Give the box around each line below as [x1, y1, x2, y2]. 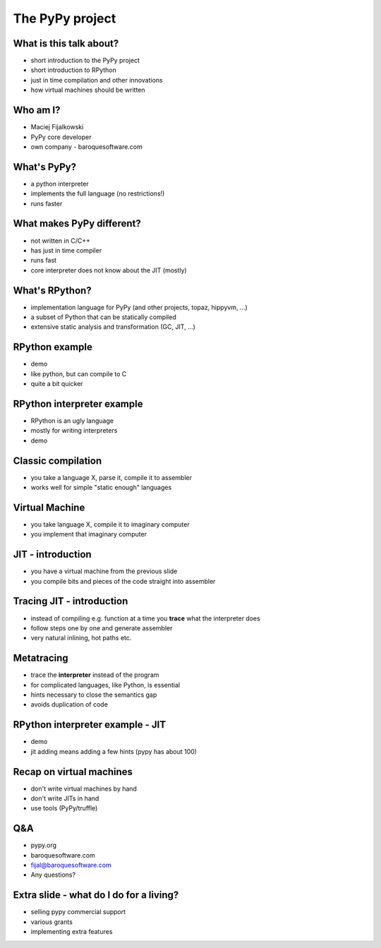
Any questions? [30, 870, 76, 879]
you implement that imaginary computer [30, 530, 147, 539]
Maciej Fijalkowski [30, 123, 84, 131]
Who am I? [13, 104, 61, 116]
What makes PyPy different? [13, 217, 141, 229]
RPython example [13, 341, 93, 353]
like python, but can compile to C [30, 369, 127, 378]
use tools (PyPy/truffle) [30, 804, 98, 812]
